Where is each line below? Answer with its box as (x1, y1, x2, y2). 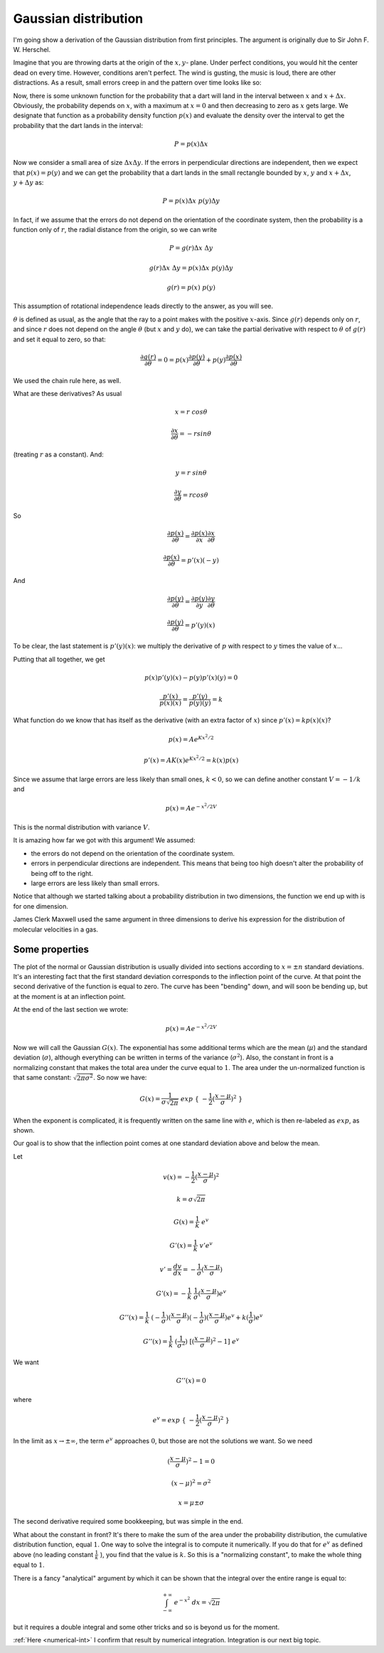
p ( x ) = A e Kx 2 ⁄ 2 (168, 733, 214, 744)
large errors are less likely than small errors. (31, 879, 160, 888)
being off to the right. (31, 869, 94, 877)
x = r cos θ (174, 408, 208, 416)
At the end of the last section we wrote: (13, 1005, 129, 1014)
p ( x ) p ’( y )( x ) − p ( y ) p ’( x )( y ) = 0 (144, 673, 238, 682)
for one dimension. (13, 902, 69, 910)
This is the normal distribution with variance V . (13, 823, 150, 832)
